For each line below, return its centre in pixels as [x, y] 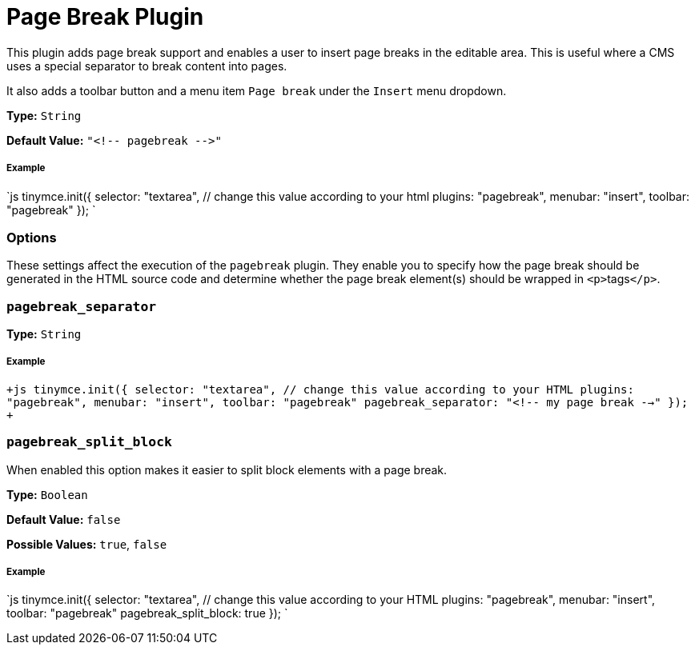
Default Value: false [64, 519]
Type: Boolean [47, 494]
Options [32, 237]
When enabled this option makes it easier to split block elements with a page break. [227, 469]
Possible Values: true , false [87, 544]
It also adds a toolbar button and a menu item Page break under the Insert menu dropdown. [257, 90]
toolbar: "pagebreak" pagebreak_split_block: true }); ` [147, 613]
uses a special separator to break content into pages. [147, 66]
